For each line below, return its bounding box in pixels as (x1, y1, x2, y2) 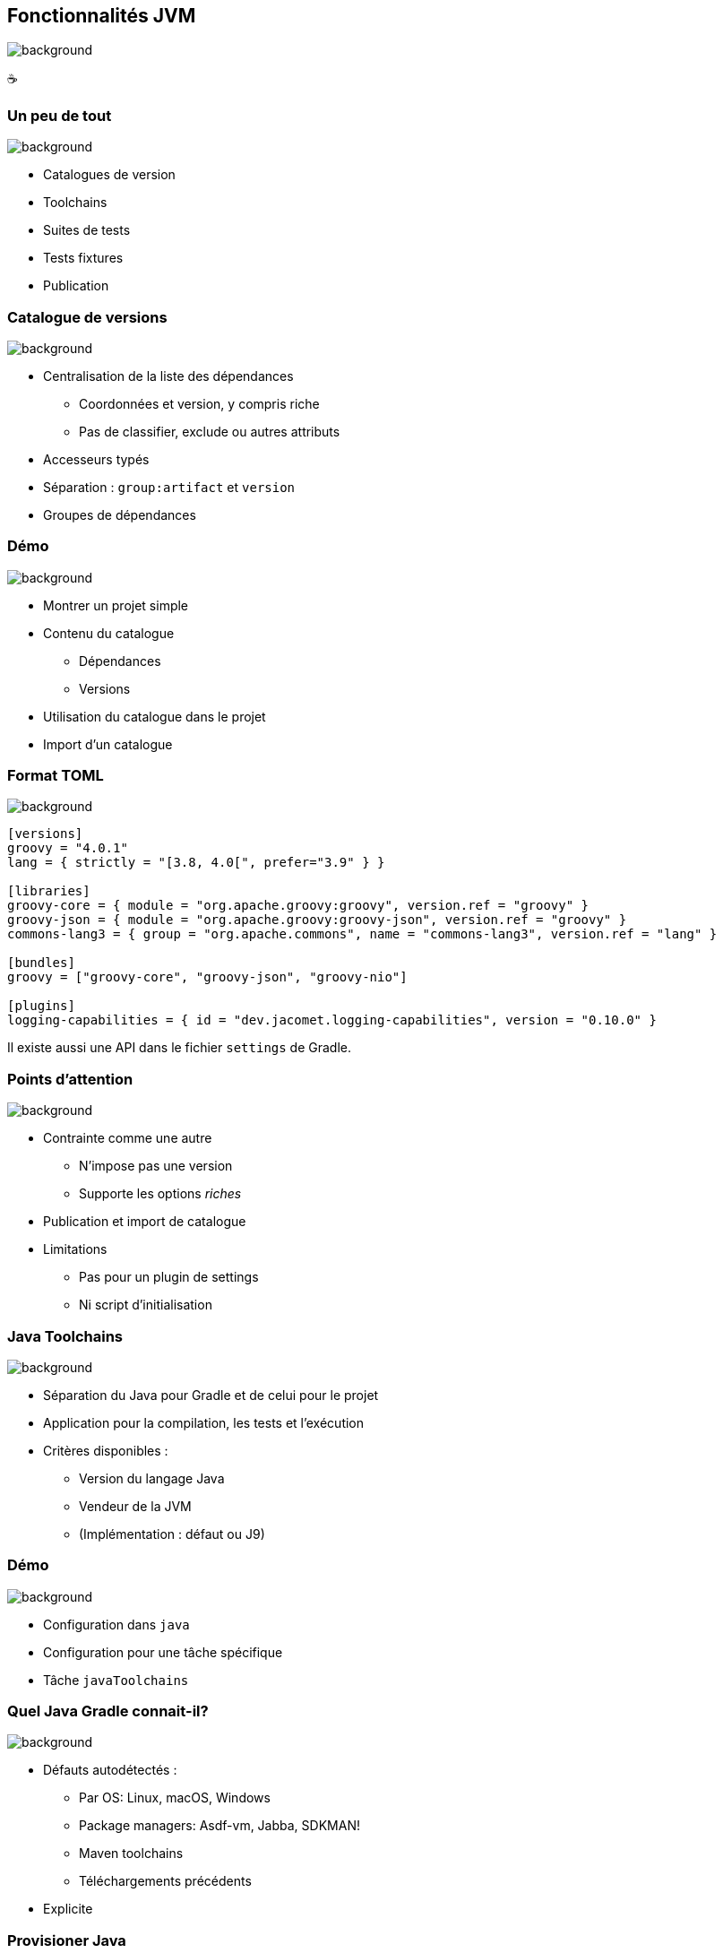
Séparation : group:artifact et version (43, 479, 296, 495)
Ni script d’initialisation (79, 1297, 212, 1313)
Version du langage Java (79, 1470, 225, 1486)
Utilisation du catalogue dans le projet (43, 708, 266, 724)
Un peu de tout (7, 106, 112, 125)
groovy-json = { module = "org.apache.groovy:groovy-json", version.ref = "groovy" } (7, 912, 627, 928)
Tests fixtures (43, 250, 124, 266)
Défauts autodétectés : (43, 1762, 177, 1778)
